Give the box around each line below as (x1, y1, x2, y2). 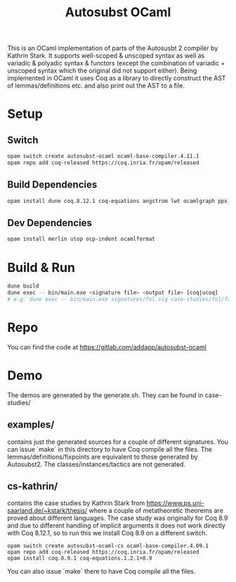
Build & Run (7, 259, 76, 275)
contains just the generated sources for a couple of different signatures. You (7, 438, 228, 446)
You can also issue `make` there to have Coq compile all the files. (7, 567, 196, 576)
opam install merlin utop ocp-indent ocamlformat (7, 235, 156, 243)
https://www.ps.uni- (146, 499, 205, 507)
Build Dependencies (7, 179, 98, 191)
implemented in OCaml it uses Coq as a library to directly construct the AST (7, 74, 226, 82)
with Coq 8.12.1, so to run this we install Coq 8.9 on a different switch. (7, 529, 208, 538)
